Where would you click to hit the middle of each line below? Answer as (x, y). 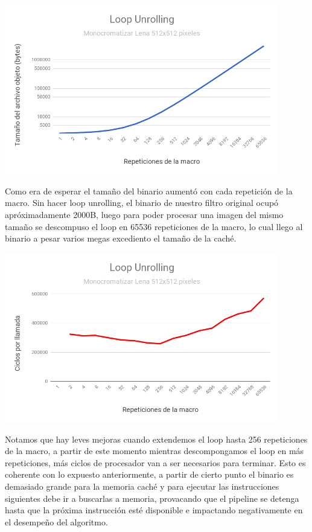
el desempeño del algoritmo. (56, 521)
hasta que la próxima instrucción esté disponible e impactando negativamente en (154, 510)
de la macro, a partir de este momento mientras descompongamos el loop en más (154, 451)
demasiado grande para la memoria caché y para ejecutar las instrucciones (142, 486)
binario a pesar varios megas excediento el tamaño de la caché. (121, 238)
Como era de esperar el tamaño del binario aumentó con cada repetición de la (149, 191)
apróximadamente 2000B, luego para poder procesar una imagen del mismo (144, 214)
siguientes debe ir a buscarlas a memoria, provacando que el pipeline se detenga (152, 498)
